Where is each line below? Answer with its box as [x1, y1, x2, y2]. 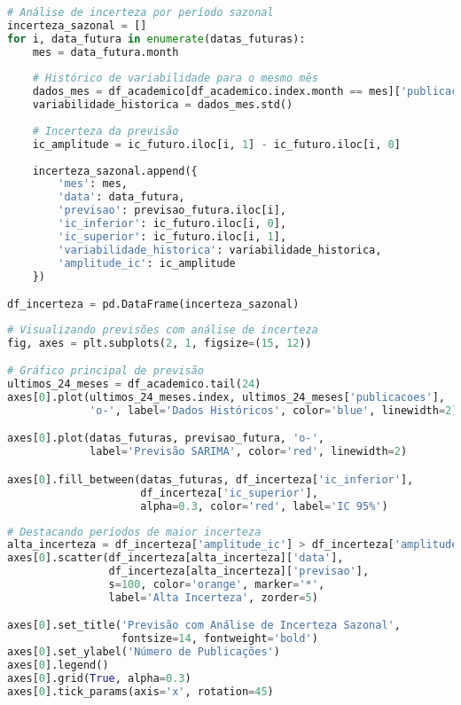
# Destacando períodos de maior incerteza [7, 525, 262, 538]
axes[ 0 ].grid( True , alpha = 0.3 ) [7, 671, 191, 685]
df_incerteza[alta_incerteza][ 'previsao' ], [108, 565, 370, 578]
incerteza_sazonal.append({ [32, 164, 198, 177]
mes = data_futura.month [32, 45, 179, 59]
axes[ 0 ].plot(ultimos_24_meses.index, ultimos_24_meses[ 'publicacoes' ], [7, 391, 445, 404]
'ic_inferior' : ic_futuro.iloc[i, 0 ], [58, 217, 287, 230]
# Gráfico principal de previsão [7, 364, 204, 378]
